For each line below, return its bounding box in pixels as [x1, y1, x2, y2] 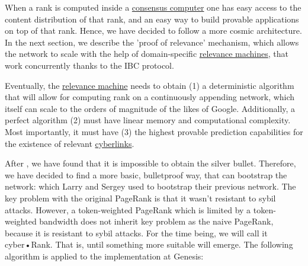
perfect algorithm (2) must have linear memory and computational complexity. [5, 114, 291, 126]
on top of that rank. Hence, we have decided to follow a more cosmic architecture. [5, 24, 302, 37]
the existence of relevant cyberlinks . [5, 137, 134, 149]
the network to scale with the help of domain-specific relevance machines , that [5, 47, 288, 60]
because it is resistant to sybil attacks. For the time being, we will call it [5, 226, 268, 239]
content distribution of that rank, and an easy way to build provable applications [5, 12, 299, 25]
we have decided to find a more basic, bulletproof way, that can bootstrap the [5, 168, 287, 181]
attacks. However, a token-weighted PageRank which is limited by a [5, 203, 251, 216]
